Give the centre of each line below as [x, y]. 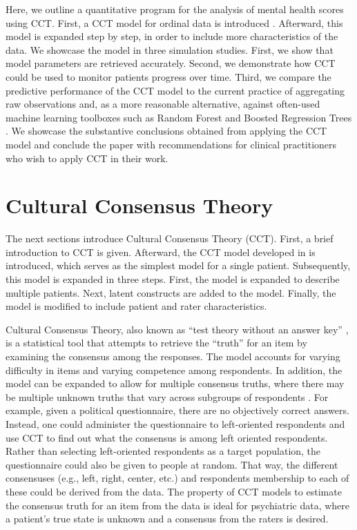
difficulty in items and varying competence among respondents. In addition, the [174, 370]
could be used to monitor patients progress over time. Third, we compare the [168, 76]
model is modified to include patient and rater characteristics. [136, 306]
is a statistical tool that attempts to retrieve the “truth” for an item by [156, 343]
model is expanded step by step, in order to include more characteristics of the [172, 36]
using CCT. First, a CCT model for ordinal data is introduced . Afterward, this [174, 22]
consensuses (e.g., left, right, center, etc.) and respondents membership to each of [177, 478]
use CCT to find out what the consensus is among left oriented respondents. [167, 437]
